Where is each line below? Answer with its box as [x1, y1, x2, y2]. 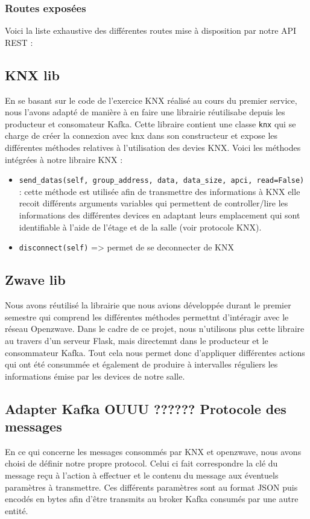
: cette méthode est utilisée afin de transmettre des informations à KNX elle [19, 185, 300, 197]
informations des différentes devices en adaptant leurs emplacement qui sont [19, 209, 300, 221]
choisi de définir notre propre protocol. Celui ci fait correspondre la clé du [5, 457, 278, 470]
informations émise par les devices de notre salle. [5, 369, 185, 382]
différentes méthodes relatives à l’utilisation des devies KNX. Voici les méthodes [5, 141, 301, 154]
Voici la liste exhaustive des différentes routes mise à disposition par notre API [5, 24, 297, 37]
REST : [5, 36, 33, 48]
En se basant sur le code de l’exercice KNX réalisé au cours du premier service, [5, 94, 297, 106]
